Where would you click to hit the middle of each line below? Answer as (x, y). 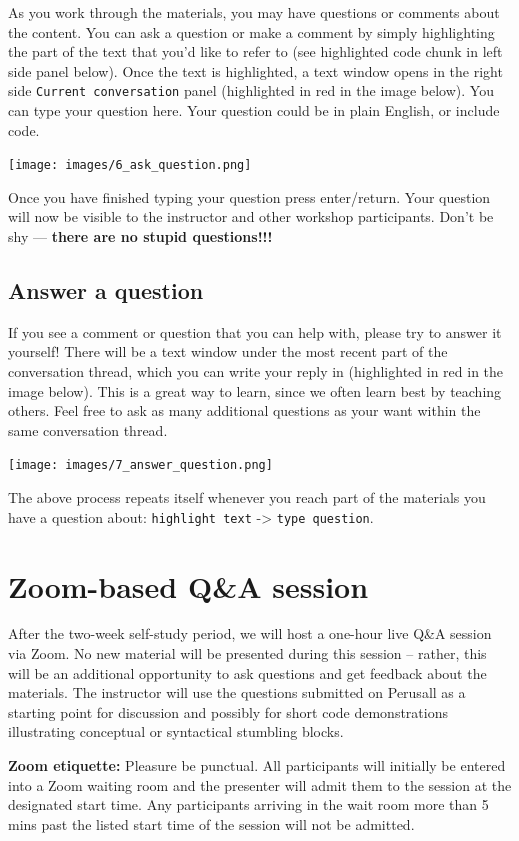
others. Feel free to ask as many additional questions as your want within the (244, 410)
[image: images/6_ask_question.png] (130, 165)
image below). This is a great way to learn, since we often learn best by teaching (255, 390)
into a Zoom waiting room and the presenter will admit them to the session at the (260, 784)
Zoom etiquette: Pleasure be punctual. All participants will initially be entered (257, 765)
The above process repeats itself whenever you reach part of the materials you (247, 497)
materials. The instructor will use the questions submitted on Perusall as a (237, 692)
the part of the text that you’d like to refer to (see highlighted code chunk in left (255, 51)
